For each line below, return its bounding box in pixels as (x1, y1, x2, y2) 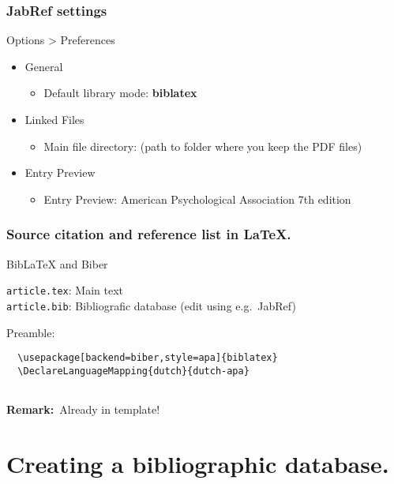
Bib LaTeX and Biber (6, 255, 108, 272)
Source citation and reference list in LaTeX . (6, 224, 291, 244)
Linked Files (24, 111, 84, 127)
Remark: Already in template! (6, 401, 160, 418)
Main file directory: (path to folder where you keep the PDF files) (43, 137, 362, 154)
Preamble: (6, 324, 55, 340)
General (24, 58, 63, 74)
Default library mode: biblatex (43, 84, 197, 101)
